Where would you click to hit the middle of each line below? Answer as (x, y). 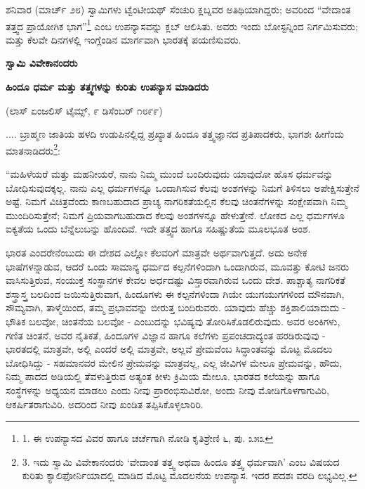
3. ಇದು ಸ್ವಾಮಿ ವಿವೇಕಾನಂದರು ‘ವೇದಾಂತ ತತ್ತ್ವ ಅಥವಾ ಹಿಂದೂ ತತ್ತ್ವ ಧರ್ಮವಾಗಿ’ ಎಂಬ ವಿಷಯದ (181, 461)
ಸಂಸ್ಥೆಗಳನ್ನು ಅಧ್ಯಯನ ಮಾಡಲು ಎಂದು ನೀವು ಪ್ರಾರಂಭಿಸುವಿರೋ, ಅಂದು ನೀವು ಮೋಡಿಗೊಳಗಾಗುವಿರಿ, (167, 390)
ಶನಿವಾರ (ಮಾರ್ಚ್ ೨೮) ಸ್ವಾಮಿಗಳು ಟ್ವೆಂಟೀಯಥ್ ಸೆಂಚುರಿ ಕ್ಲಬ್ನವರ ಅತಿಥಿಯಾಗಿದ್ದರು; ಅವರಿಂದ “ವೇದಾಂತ (178, 9)
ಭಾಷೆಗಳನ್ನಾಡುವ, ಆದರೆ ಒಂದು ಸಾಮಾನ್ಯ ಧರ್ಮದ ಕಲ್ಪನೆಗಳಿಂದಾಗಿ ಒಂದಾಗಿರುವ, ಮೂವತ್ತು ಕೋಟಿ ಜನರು (178, 266)
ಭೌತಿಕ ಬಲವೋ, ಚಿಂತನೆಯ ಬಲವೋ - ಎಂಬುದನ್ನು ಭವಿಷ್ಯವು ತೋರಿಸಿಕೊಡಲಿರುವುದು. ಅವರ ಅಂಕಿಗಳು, (173, 321)
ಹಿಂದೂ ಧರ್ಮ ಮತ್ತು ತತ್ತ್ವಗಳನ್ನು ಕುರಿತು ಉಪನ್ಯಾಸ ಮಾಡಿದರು (107, 87)
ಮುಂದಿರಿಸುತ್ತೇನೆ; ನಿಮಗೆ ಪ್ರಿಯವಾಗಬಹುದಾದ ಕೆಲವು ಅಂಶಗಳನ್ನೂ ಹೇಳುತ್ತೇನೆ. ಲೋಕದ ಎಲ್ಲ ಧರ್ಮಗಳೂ (175, 215)
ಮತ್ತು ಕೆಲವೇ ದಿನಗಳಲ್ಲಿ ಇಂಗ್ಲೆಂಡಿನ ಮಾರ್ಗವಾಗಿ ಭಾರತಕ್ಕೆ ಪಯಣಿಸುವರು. (124, 39)
